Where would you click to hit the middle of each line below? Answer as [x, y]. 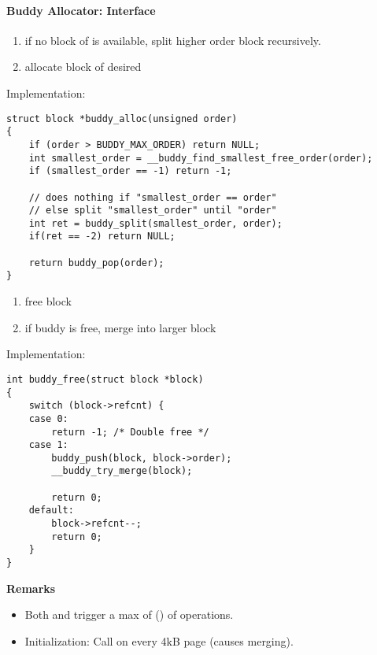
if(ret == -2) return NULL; [102, 237]
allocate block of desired [83, 67]
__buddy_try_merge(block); [122, 471]
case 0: [48, 418]
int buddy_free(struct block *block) [105, 379]
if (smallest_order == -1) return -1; [130, 171]
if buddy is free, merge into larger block [120, 327]
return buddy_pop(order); [96, 263]
